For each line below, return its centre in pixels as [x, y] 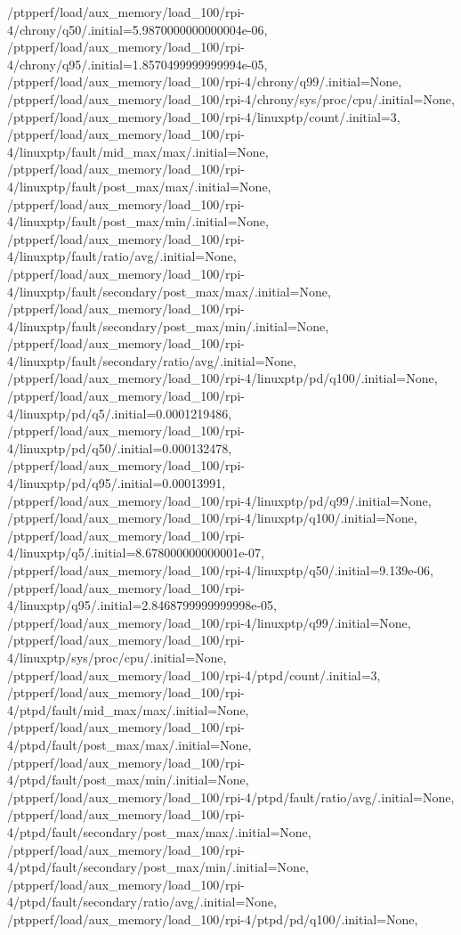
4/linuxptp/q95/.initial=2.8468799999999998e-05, [142, 605]
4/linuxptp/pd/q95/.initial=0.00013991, [117, 483]
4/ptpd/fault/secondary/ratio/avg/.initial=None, [142, 902]
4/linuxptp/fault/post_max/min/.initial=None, [138, 221]
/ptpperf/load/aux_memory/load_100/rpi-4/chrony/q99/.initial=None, [205, 81]
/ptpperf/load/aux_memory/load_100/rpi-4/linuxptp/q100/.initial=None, [212, 518]
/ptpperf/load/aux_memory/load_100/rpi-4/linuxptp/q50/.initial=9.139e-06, [220, 570]
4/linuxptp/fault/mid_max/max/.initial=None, [138, 151]
